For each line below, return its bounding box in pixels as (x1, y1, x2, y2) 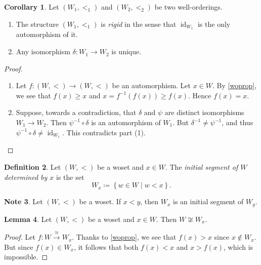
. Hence (188, 90, 211, 100)
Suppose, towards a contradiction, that (16, 107, 137, 118)
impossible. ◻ (4, 251, 48, 262)
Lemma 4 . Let (4, 213, 52, 224)
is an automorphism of (91, 117, 161, 128)
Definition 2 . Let (4, 162, 61, 172)
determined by (4, 171, 48, 182)
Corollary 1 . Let (4, 2, 59, 12)
